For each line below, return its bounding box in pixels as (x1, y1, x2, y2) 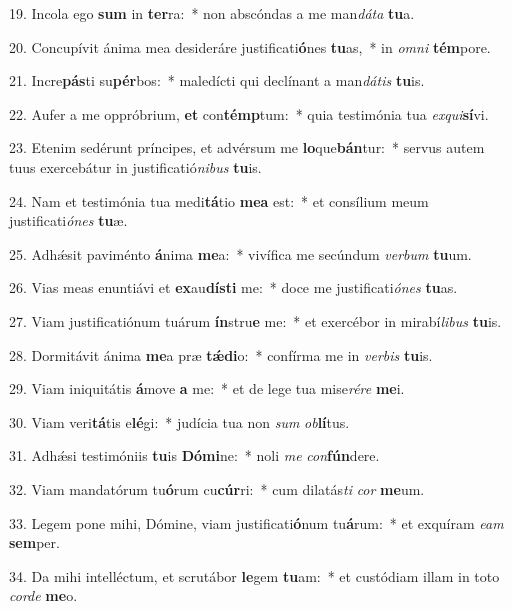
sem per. (9, 532, 60, 553)
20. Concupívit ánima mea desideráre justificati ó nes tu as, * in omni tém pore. (9, 36, 491, 57)
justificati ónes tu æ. (9, 210, 128, 231)
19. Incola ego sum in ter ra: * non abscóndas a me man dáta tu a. (9, 3, 415, 23)
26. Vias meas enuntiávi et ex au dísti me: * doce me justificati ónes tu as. (9, 277, 458, 298)
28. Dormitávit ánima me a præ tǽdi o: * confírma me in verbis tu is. (9, 344, 433, 365)
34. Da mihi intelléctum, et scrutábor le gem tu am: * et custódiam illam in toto (9, 565, 500, 586)
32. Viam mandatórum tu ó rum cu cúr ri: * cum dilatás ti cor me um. (9, 478, 425, 499)
